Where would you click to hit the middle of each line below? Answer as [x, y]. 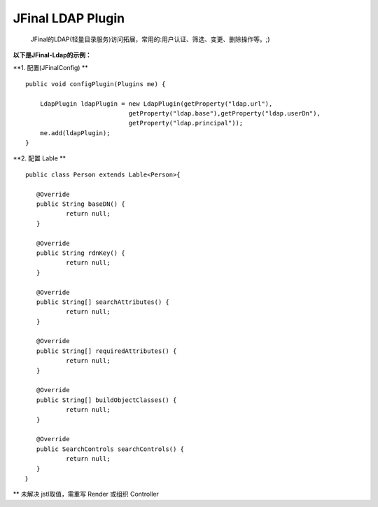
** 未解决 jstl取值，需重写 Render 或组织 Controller [86, 494]
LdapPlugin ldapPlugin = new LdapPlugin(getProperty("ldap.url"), [156, 104]
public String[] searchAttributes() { [103, 302]
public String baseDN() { [80, 204]
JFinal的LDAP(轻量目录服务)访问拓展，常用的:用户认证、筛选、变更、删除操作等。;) [150, 39]
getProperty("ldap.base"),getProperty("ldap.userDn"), [225, 113]
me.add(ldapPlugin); [75, 133]
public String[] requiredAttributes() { [106, 351]
